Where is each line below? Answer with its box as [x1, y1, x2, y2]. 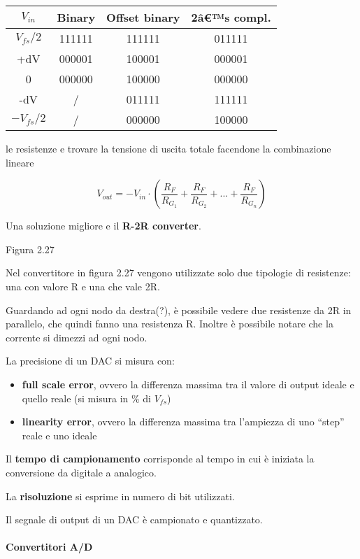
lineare [6, 155, 34, 169]
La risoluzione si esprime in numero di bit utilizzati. [6, 488, 235, 503]
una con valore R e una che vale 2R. [6, 278, 160, 293]
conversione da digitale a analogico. [6, 465, 157, 479]
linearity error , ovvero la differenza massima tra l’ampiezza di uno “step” [22, 414, 345, 429]
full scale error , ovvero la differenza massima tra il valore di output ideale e [22, 376, 354, 391]
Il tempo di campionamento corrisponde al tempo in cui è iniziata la [6, 451, 315, 466]
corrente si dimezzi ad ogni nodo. [6, 330, 147, 344]
